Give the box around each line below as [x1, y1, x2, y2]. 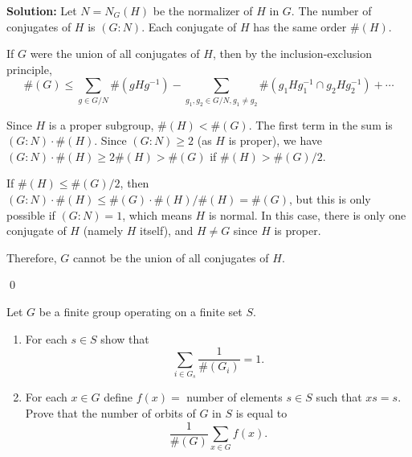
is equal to [235, 404, 288, 421]
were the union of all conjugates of [30, 45, 200, 62]
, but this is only [289, 191, 371, 208]
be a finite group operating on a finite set [39, 303, 243, 319]
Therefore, [6, 249, 57, 266]
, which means [122, 206, 192, 223]
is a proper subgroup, [48, 116, 154, 133]
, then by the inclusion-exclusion [212, 45, 373, 62]
